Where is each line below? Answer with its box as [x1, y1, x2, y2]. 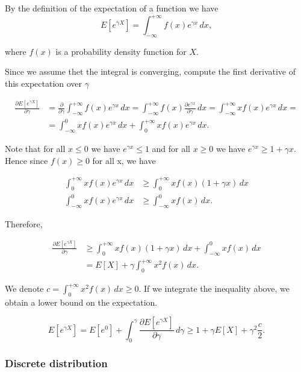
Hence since [5, 154, 48, 166]
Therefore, [5, 217, 43, 230]
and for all [152, 142, 191, 155]
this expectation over [5, 77, 82, 90]
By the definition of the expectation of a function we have [5, 2, 219, 14]
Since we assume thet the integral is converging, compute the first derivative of [5, 65, 296, 78]
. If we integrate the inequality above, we [138, 282, 290, 295]
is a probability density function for [55, 45, 187, 57]
